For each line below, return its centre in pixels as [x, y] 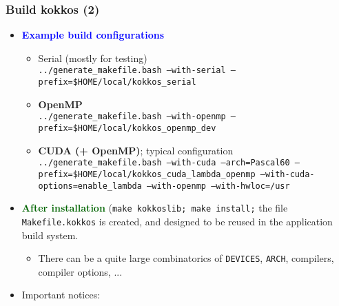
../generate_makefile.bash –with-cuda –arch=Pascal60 [164, 163]
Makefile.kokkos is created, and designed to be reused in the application [177, 221]
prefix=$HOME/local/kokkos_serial [117, 82]
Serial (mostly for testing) [93, 58]
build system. [50, 235]
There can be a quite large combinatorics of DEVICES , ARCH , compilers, [186, 258]
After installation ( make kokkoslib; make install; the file [155, 208]
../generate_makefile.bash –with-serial [132, 71]
